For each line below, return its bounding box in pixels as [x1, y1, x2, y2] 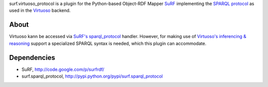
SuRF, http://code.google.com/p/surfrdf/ [21, 66, 104, 72]
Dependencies [9, 53, 56, 62]
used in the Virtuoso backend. [9, 7, 71, 13]
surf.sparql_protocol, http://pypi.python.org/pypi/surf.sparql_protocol [21, 73, 163, 79]
